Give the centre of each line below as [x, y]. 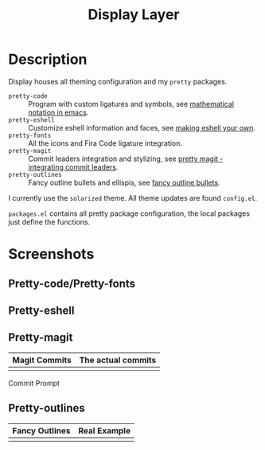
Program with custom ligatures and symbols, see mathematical [131, 104]
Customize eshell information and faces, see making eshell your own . [142, 127]
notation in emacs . [58, 112]
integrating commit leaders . [73, 167]
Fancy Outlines [41, 430]
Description [48, 59]
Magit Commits [42, 360]
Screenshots [51, 254]
